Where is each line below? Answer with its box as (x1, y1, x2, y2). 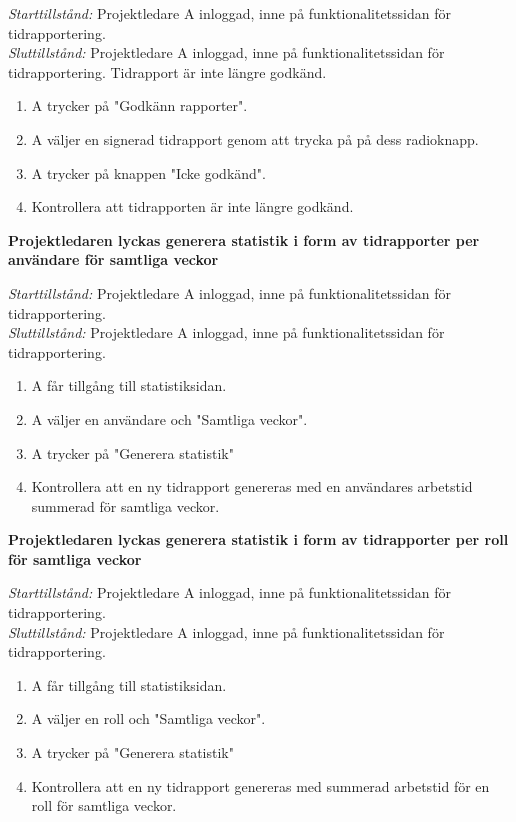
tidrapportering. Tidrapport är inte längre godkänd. (8, 61, 327, 82)
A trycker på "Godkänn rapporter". (31, 95, 248, 116)
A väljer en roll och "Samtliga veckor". (31, 708, 266, 729)
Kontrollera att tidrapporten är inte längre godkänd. (31, 196, 354, 217)
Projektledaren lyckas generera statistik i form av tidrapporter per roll (8, 529, 509, 550)
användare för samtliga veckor (8, 249, 219, 270)
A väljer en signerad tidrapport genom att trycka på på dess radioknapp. (31, 128, 479, 149)
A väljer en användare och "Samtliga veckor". (31, 408, 308, 429)
